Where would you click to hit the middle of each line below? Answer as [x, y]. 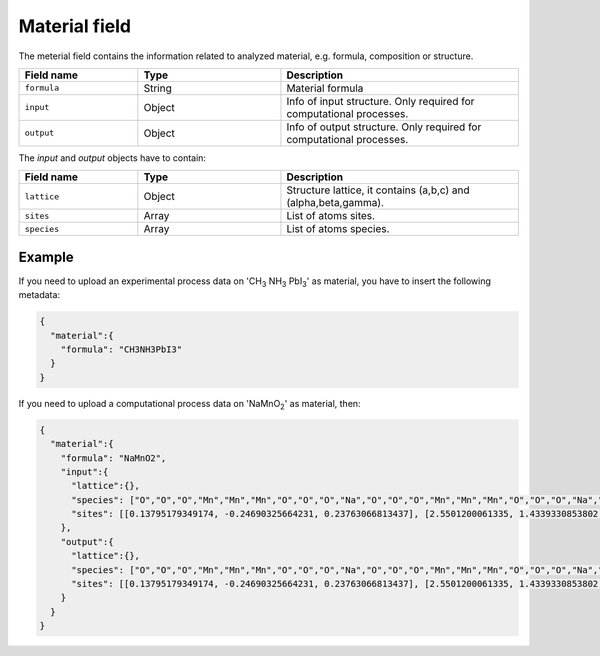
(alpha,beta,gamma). [335, 203]
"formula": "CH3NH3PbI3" [121, 349]
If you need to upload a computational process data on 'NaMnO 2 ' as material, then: [189, 404]
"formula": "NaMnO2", [113, 458]
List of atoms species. [338, 229]
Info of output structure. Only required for [384, 127]
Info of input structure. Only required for [380, 101]
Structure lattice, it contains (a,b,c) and [378, 190]
